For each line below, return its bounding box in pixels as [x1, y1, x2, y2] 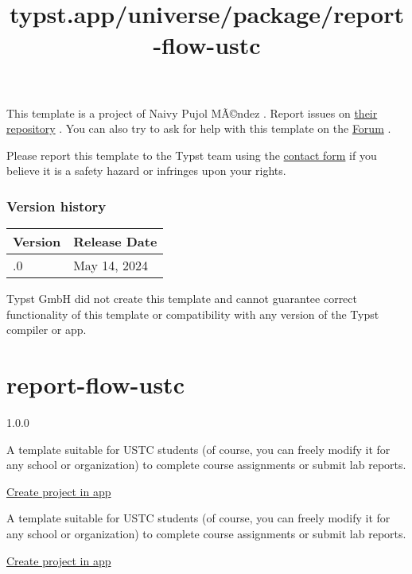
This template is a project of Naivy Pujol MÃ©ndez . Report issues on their [6, 104, 378, 121]
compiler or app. [6, 321, 87, 338]
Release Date [73, 232, 157, 251]
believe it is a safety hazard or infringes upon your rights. [6, 162, 286, 179]
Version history [6, 196, 107, 215]
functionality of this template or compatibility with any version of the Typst [6, 305, 379, 322]
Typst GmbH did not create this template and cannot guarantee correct [6, 290, 357, 307]
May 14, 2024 [73, 256, 148, 275]
